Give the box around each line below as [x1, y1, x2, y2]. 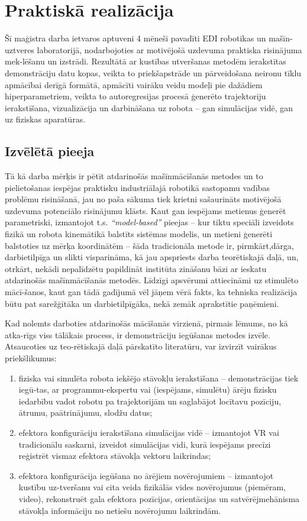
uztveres [5, 43, 34, 56]
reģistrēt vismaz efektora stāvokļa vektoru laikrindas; [18, 449, 211, 462]
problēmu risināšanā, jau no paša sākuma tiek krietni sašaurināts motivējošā [5, 193, 282, 205]
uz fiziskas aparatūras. [5, 113, 86, 125]
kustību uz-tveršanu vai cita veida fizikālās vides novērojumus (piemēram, [18, 481, 286, 493]
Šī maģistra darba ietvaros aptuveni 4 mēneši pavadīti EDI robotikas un [5, 32, 266, 44]
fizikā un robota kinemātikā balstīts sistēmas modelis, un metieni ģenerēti [5, 228, 273, 240]
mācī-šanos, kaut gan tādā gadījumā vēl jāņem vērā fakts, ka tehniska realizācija [5, 286, 298, 298]
